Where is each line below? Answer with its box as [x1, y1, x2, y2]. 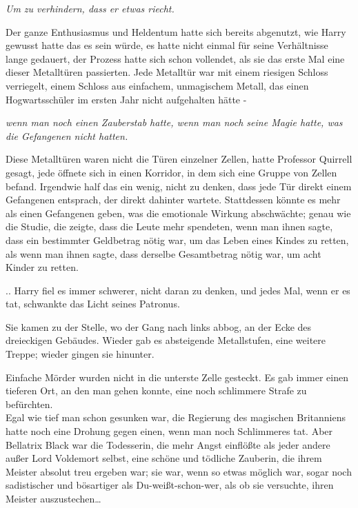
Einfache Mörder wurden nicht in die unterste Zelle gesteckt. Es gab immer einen [6, 369, 349, 384]
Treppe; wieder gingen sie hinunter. [6, 347, 155, 361]
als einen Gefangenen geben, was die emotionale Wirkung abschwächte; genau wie [6, 205, 351, 220]
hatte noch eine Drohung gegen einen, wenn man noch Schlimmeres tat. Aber [6, 424, 333, 438]
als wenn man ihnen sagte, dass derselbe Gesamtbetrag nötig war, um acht [6, 246, 321, 261]
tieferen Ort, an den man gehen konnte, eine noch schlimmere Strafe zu [6, 383, 307, 398]
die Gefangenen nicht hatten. [6, 128, 128, 143]
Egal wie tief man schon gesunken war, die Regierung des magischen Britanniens [6, 410, 346, 425]
